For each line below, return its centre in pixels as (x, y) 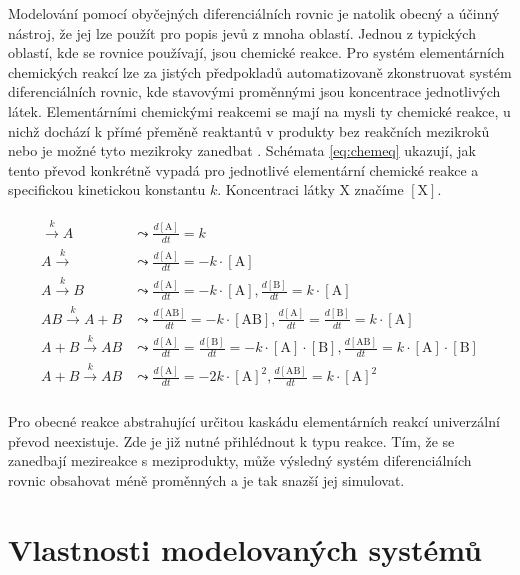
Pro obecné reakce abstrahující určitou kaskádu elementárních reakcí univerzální (254, 420)
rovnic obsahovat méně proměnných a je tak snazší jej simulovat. (206, 479)
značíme (379, 189)
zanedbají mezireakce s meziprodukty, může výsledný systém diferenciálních (240, 460)
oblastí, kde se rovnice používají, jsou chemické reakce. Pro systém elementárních (256, 52)
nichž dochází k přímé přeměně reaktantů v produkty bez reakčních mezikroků (249, 130)
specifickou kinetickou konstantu (107, 189)
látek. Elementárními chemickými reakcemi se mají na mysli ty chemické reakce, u (259, 110)
